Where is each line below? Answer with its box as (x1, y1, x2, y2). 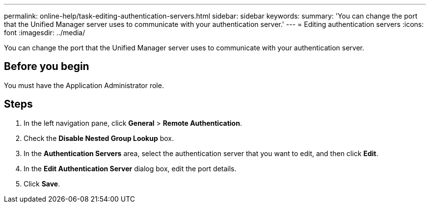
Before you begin (4, 60, 89, 73)
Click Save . (24, 179, 60, 188)
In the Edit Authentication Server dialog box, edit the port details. (24, 164, 237, 173)
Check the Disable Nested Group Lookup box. (24, 134, 174, 142)
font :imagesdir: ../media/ (4, 28, 85, 37)
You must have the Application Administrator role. (4, 81, 164, 90)
